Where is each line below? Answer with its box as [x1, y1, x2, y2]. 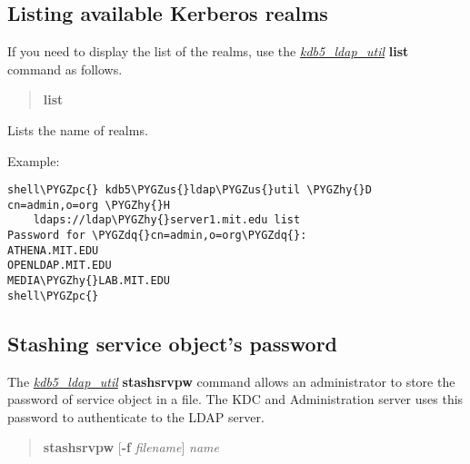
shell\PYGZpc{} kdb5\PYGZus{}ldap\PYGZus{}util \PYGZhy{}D [7, 183, 372, 197]
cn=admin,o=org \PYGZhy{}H [7, 198, 170, 212]
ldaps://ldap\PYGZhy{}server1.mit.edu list [33, 213, 301, 227]
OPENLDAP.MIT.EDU [7, 259, 112, 272]
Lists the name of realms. [7, 120, 148, 139]
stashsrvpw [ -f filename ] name [43, 438, 220, 457]
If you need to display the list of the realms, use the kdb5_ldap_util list [7, 42, 409, 61]
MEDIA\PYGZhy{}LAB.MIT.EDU [7, 274, 170, 288]
